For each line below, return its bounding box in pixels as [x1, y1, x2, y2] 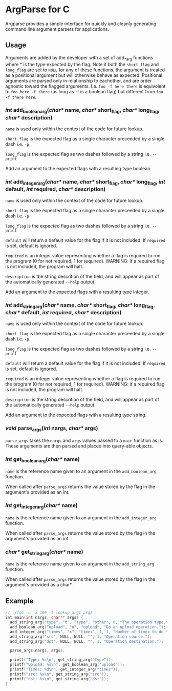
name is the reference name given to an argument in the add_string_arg [5, 561, 155, 567]
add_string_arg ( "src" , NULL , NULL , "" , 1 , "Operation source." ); [10, 634, 153, 639]
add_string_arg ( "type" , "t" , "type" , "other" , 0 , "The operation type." [10, 620, 168, 625]
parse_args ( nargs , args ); [10, 648, 66, 653]
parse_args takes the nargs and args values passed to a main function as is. [5, 437, 164, 443]
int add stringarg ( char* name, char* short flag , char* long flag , [5, 301, 155, 310]
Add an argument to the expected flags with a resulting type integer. [5, 289, 149, 295]
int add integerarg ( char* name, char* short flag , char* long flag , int [5, 178, 165, 187]
